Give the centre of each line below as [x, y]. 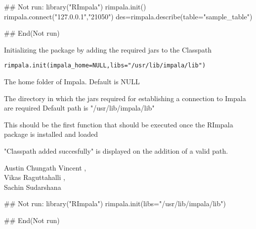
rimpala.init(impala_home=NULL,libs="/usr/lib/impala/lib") [105, 66]
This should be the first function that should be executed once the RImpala [119, 124]
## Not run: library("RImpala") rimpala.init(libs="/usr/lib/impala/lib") [115, 203]
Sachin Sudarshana [33, 187]
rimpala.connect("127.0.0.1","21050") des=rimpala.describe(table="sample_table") [128, 16]
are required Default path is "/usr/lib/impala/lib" [79, 108]
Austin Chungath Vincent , [45, 167]
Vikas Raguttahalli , [35, 177]
